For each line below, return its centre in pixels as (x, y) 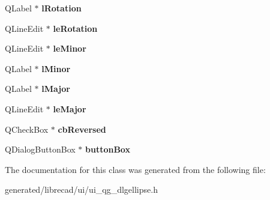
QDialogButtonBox (40, 149)
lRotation (61, 8)
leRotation (75, 28)
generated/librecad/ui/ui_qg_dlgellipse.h (81, 189)
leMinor (70, 48)
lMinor (56, 68)
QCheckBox (27, 129)
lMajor (56, 89)
